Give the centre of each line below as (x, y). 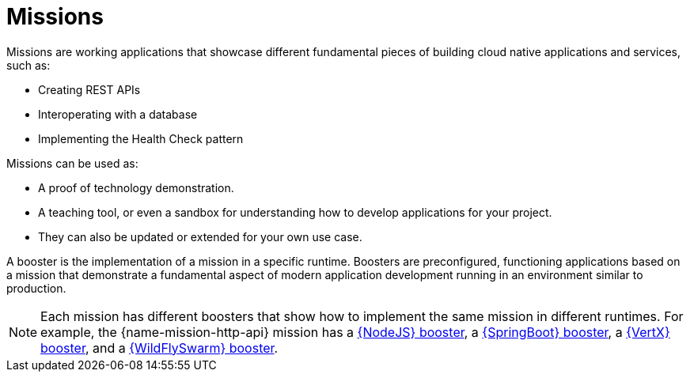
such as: (28, 65)
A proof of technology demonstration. (136, 187)
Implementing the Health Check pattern (141, 138)
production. (36, 288)
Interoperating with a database (118, 114)
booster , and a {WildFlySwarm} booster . (159, 348)
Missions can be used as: (72, 163)
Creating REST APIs (89, 89)
